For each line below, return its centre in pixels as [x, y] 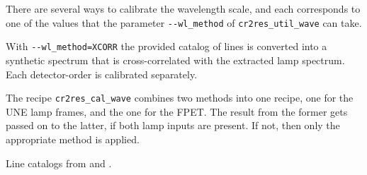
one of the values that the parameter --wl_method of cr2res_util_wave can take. [184, 22]
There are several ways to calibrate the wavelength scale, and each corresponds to [183, 8]
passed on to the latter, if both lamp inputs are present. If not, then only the [173, 125]
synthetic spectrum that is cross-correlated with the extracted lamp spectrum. [175, 60]
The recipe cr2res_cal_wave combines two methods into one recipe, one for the [180, 98]
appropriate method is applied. [73, 139]
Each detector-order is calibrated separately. [102, 74]
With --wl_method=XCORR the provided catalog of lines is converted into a [166, 46]
